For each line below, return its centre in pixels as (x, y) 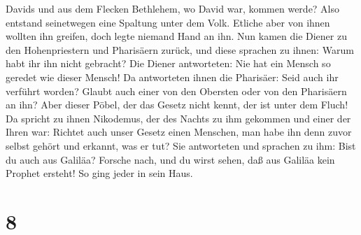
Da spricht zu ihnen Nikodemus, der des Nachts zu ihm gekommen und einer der (178, 118)
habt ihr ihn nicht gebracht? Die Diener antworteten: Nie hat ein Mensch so (168, 63)
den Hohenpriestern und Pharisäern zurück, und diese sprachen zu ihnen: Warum (180, 49)
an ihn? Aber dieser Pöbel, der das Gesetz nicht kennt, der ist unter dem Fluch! (177, 105)
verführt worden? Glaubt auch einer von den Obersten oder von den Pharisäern (176, 91)
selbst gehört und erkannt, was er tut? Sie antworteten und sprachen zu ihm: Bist (181, 145)
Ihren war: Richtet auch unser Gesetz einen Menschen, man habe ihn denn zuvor (179, 132)
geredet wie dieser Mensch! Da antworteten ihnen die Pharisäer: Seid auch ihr (172, 77)
